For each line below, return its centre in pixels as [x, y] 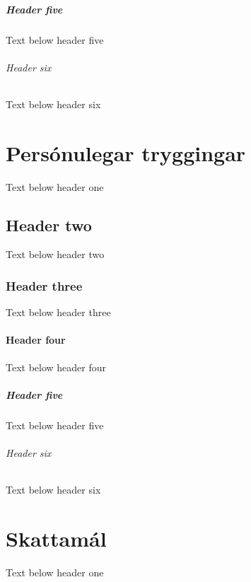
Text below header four [56, 367]
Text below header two [55, 254]
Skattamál [56, 538]
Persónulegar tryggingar [126, 152]
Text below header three [58, 312]
